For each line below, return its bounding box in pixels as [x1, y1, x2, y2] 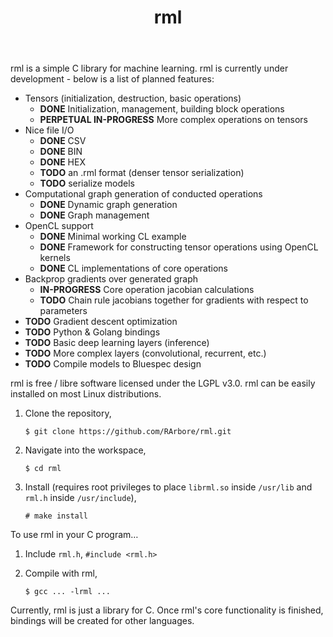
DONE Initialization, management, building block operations [39, 103, 285, 115]
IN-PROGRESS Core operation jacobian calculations [39, 284, 255, 296]
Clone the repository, [24, 407, 112, 420]
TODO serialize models [39, 177, 135, 190]
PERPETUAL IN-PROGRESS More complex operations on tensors [39, 114, 308, 126]
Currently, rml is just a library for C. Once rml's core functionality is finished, [10, 604, 324, 616]
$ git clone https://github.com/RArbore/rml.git [24, 427, 232, 437]
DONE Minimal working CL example [39, 231, 187, 243]
